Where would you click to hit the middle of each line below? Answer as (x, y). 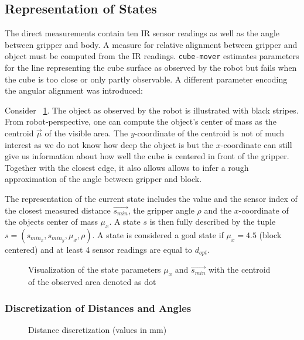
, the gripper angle (161, 210)
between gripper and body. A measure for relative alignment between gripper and (151, 44)
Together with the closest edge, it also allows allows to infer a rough (127, 167)
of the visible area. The (86, 133)
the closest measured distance (58, 210)
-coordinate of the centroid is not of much (209, 133)
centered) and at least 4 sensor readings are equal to (99, 249)
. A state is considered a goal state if (158, 234)
